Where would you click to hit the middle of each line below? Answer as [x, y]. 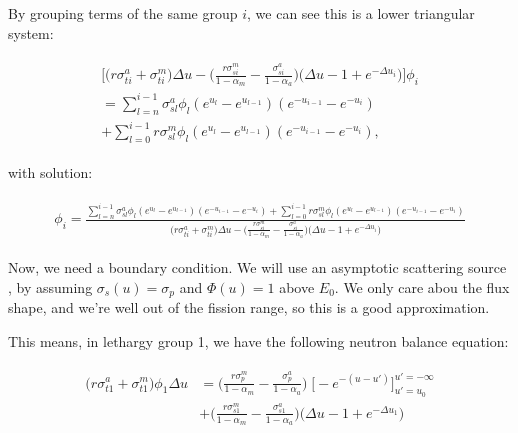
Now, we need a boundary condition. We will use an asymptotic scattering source [257, 267]
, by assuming [50, 286]
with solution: [50, 172]
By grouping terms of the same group [123, 13]
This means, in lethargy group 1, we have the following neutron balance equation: [258, 340]
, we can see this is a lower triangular [361, 13]
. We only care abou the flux [422, 286]
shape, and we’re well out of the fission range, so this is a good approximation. [249, 307]
